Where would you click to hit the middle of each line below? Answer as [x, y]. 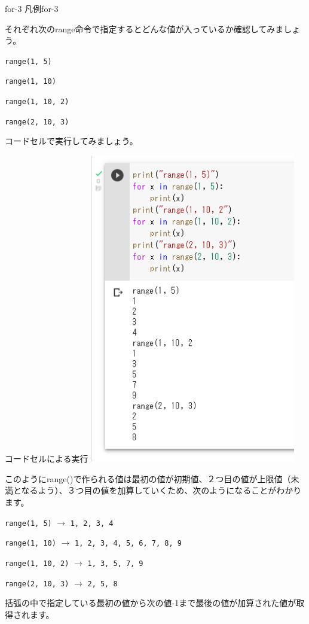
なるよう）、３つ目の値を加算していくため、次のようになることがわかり [161, 490]
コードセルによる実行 [47, 459]
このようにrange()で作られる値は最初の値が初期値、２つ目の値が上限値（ [148, 478]
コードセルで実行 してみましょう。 [71, 141]
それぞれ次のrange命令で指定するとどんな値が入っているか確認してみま [144, 28]
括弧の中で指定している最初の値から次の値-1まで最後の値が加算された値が [151, 603]
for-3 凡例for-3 [32, 8]
